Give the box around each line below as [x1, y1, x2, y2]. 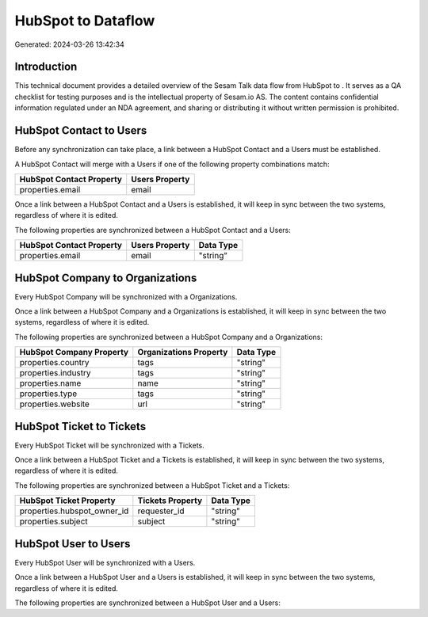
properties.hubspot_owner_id [19, 505, 129, 516]
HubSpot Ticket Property [19, 495, 116, 506]
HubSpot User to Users [14, 537, 131, 550]
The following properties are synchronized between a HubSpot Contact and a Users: [14, 225, 291, 234]
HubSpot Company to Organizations [14, 271, 197, 284]
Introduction [14, 60, 78, 74]
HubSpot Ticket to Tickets [14, 420, 147, 433]
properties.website [19, 398, 90, 409]
